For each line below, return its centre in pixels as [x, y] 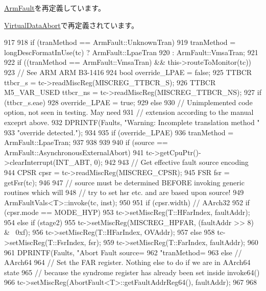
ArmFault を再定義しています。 [55, 8]
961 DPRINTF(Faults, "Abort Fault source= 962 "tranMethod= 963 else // [123, 252]
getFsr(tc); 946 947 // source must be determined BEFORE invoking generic [124, 182]
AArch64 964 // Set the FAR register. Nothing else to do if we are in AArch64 [127, 262]
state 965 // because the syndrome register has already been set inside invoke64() [132, 272]
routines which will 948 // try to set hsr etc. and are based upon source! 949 [124, 192]
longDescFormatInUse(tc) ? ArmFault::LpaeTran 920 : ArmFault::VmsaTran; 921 [131, 52]
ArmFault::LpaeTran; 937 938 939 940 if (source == [86, 142]
